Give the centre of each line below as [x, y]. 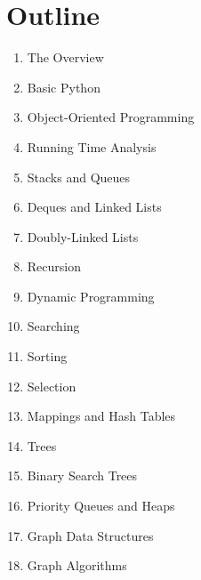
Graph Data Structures [90, 535]
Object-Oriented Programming [111, 117]
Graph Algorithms [77, 565]
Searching [53, 326]
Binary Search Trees [82, 475]
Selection [52, 386]
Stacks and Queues [79, 177]
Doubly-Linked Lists [83, 236]
